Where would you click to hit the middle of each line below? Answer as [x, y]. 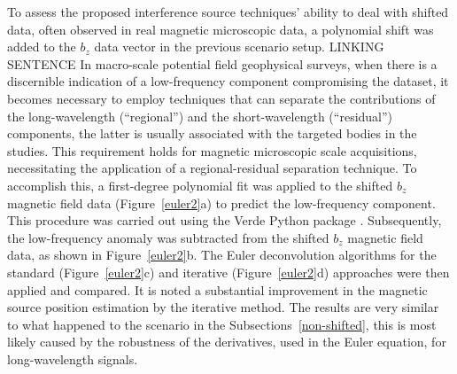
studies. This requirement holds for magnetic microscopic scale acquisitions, [212, 150]
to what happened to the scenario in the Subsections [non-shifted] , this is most [222, 324]
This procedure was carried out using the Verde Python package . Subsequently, [225, 220]
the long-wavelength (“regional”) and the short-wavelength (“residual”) [200, 116]
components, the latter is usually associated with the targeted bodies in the [212, 133]
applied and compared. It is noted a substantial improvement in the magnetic [217, 289]
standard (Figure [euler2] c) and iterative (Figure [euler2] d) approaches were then [228, 272]
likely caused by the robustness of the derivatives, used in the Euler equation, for [227, 342]
